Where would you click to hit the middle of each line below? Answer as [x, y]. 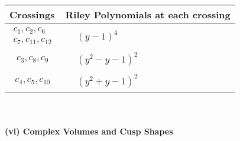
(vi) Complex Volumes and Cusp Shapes [89, 131]
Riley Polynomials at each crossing [148, 14]
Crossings [32, 14]
